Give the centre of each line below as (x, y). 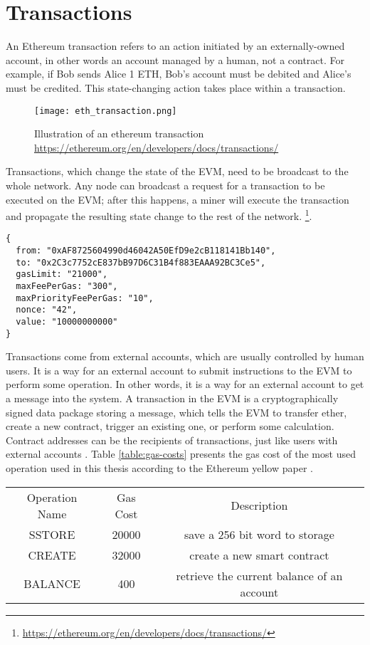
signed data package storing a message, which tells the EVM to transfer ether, (176, 412)
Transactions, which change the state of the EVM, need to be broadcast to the (177, 171)
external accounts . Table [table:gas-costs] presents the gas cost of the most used (181, 454)
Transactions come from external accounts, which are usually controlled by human (185, 356)
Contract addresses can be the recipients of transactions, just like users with (172, 440)
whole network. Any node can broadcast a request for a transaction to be (165, 185)
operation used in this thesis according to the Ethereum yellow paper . (159, 468)
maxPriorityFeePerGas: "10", (85, 298)
